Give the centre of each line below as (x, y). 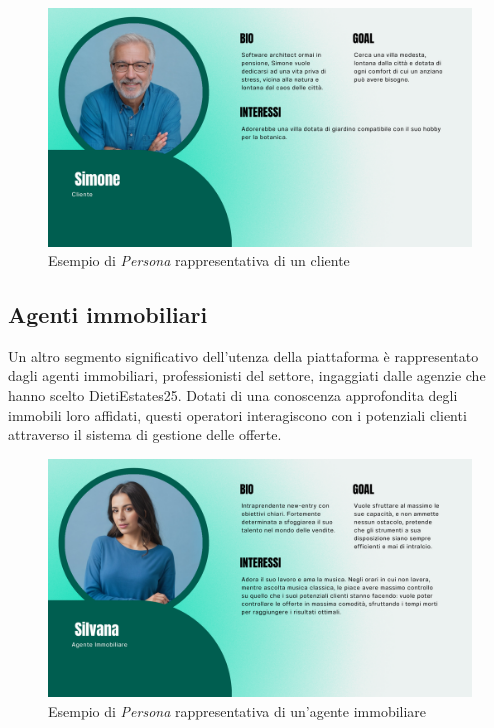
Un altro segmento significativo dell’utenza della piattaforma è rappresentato (243, 355)
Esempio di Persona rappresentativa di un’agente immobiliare (237, 710)
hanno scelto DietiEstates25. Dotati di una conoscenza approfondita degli (233, 395)
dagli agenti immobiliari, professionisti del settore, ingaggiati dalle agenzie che (247, 375)
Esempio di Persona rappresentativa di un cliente (199, 260)
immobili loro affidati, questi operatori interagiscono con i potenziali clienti (237, 414)
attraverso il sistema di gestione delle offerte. (145, 434)
